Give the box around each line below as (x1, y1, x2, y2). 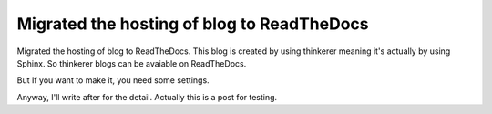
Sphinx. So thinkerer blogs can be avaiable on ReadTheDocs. (16, 57, 247, 68)
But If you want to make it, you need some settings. (16, 75, 210, 86)
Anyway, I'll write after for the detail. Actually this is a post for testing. (16, 91, 278, 102)
